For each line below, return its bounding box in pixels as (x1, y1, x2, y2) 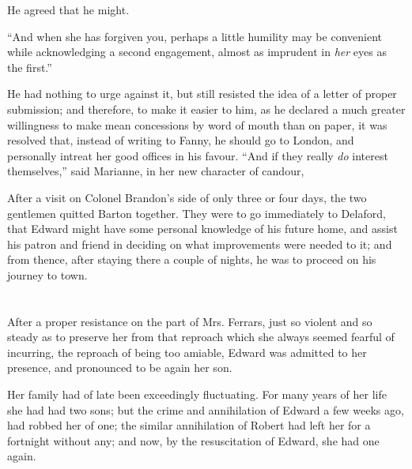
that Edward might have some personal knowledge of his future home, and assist (7, 220, 398, 237)
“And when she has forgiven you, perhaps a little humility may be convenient (7, 28, 382, 44)
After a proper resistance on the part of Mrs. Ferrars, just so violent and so (7, 313, 372, 329)
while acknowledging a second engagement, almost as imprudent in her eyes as (7, 43, 387, 60)
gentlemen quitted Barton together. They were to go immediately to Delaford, (7, 204, 386, 221)
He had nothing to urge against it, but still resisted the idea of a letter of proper (7, 85, 397, 102)
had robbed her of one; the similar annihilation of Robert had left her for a (7, 417, 371, 433)
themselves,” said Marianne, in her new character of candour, (7, 163, 304, 179)
